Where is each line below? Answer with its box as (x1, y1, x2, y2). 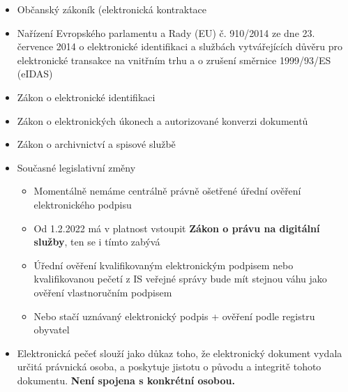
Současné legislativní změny (17, 160, 136, 174)
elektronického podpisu (33, 197, 132, 211)
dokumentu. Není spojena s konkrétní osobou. (17, 372, 235, 387)
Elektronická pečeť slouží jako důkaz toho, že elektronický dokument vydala (17, 345, 342, 360)
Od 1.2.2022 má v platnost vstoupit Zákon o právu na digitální (33, 220, 320, 235)
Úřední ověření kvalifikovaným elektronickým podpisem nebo (33, 257, 294, 272)
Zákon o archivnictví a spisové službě (17, 137, 176, 151)
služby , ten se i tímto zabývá (33, 234, 160, 249)
